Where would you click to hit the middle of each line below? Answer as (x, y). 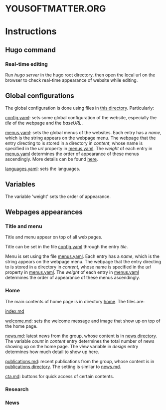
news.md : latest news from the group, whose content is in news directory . (81, 336)
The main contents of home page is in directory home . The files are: (75, 301)
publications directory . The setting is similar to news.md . (63, 367)
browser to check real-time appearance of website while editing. (72, 80)
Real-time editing (27, 64)
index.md (15, 311)
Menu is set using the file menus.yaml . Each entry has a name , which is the (82, 256)
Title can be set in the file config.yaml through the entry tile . (67, 247)
